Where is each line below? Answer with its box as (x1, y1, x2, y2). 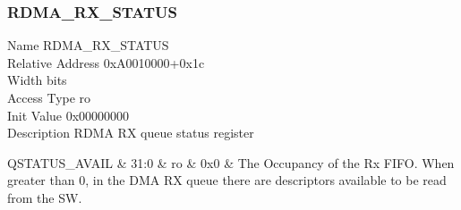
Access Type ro (7, 88, 91, 106)
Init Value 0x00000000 (7, 105, 130, 124)
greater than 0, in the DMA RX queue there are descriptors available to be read (7, 171, 447, 189)
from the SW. (7, 188, 82, 206)
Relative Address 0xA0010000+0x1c (7, 53, 205, 71)
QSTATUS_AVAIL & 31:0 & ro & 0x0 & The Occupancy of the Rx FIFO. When (7, 153, 455, 172)
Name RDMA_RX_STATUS (7, 36, 169, 55)
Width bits (7, 71, 67, 89)
